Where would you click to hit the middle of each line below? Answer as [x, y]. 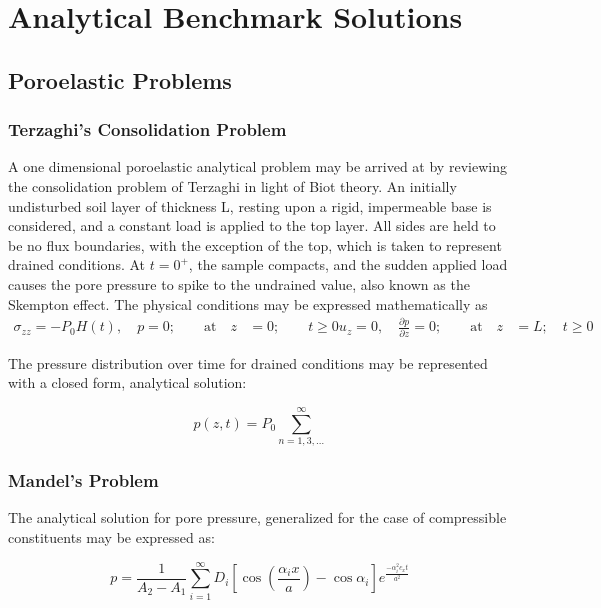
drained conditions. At [77, 264]
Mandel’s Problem [83, 480]
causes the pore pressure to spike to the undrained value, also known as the [239, 283]
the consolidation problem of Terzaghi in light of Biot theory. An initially [232, 185]
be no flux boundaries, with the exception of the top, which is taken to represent [255, 244]
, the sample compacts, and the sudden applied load [348, 264]
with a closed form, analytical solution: [127, 382]
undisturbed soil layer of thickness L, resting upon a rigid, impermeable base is [250, 205]
